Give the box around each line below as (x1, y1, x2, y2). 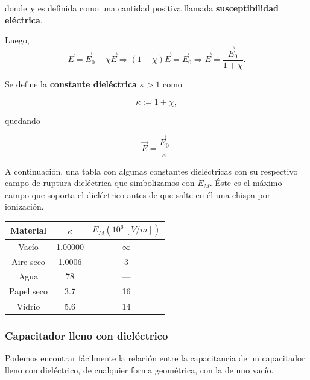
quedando (5, 114, 40, 126)
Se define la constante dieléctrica (5, 78, 137, 90)
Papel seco (9, 285, 48, 297)
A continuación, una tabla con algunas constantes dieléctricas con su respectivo (5, 164, 298, 177)
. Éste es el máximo (209, 176, 282, 189)
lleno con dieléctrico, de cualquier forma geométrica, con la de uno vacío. (5, 363, 274, 376)
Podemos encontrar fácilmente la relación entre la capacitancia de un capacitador (5, 352, 305, 364)
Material (10, 223, 47, 236)
